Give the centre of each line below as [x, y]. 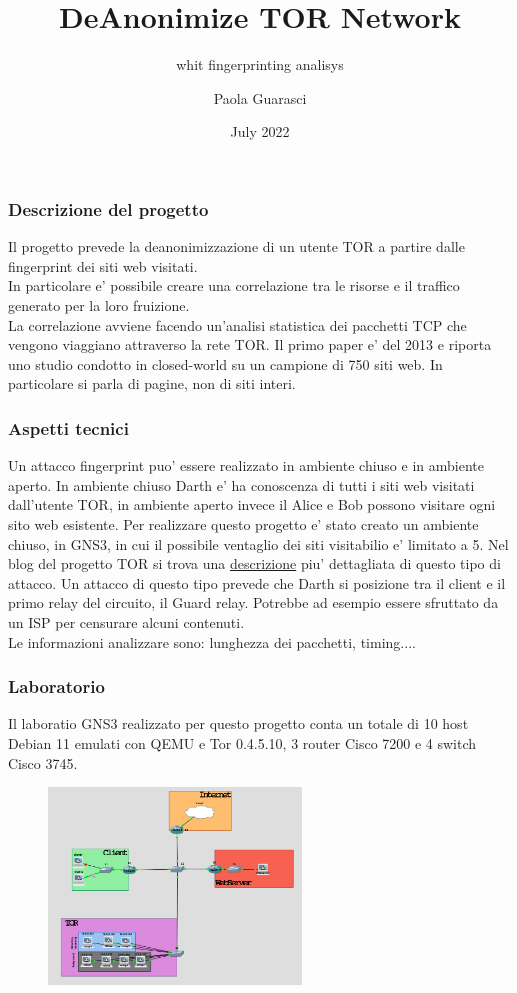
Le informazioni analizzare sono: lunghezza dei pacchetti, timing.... [212, 641]
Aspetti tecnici [68, 427]
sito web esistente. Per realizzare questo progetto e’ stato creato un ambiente [243, 523]
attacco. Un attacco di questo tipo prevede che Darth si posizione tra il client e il [257, 582]
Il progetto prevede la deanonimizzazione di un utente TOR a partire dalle [236, 246]
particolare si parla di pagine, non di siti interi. [152, 383]
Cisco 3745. [43, 762]
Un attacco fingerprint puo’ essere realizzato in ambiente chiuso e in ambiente [246, 465]
